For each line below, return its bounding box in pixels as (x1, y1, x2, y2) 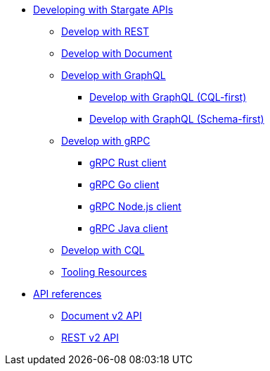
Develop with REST (61, 25, 150, 37)
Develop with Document (61, 47, 172, 59)
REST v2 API (61, 332, 120, 343)
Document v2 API (61, 310, 142, 322)
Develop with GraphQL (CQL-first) (89, 91, 247, 103)
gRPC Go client (89, 178, 160, 190)
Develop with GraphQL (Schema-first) (89, 113, 264, 125)
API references (33, 288, 102, 300)
